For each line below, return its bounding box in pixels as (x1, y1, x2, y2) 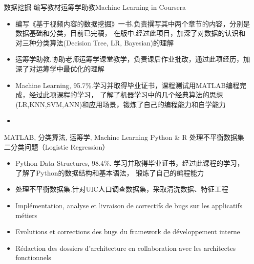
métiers (15, 210, 38, 220)
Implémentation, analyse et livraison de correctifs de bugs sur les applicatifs (15, 200, 243, 210)
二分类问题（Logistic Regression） (4, 141, 109, 152)
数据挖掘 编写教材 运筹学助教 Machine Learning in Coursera (4, 2, 186, 12)
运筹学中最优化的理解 (36, 63, 105, 73)
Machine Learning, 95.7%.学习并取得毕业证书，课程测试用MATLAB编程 (15, 80, 240, 90)
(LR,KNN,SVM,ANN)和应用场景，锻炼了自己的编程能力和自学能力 (15, 99, 226, 109)
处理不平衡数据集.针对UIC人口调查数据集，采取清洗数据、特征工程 (15, 184, 229, 194)
